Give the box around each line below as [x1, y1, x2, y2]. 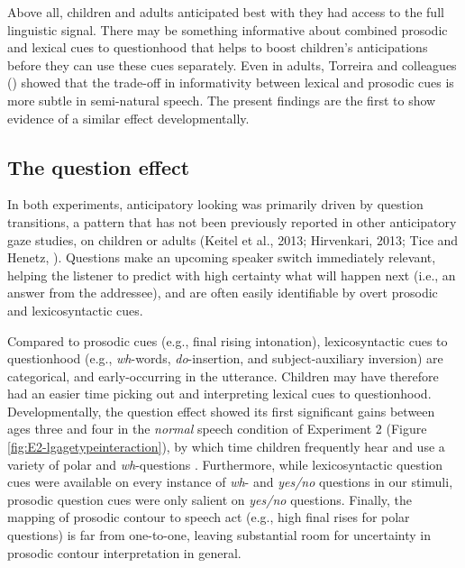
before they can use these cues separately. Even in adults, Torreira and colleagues [7, 55, 457, 74]
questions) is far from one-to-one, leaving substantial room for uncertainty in [7, 526, 431, 545]
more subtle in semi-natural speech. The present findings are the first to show [7, 90, 436, 109]
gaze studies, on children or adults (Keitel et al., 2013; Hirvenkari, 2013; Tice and [7, 230, 459, 249]
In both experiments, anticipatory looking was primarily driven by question [7, 195, 424, 214]
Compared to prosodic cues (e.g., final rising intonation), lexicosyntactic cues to [7, 331, 448, 350]
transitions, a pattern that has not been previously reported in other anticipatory [7, 212, 457, 231]
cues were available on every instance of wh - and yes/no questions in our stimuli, [7, 472, 453, 491]
